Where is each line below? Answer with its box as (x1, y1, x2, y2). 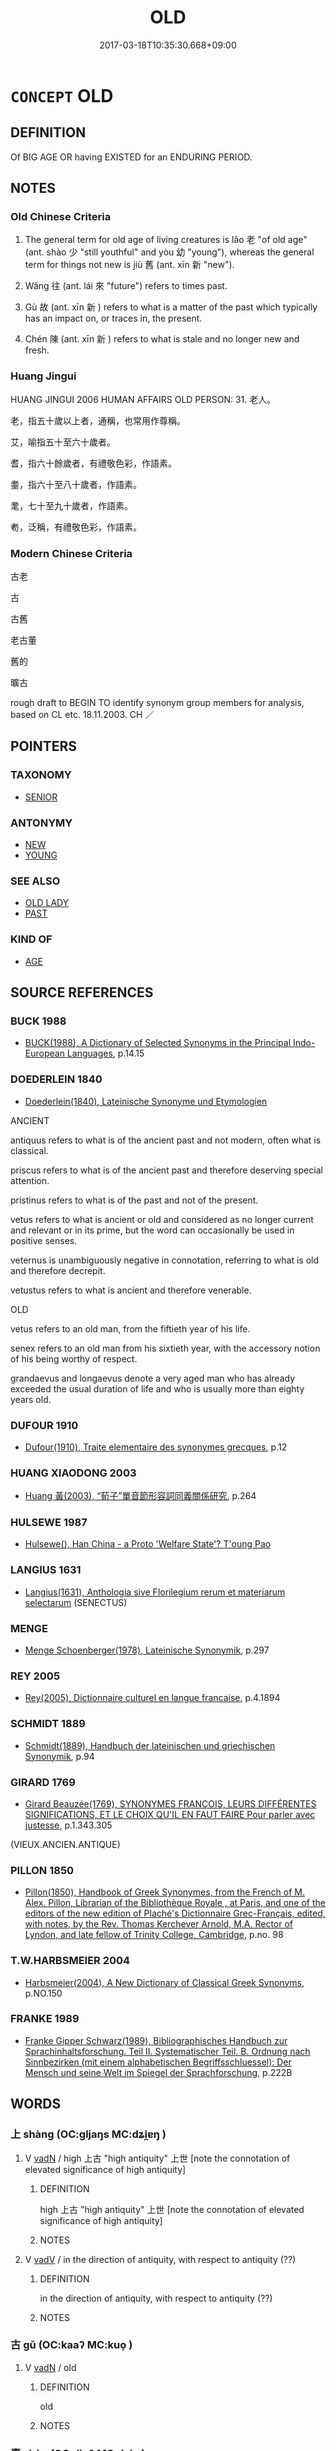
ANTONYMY (10, 816, 73, 830)
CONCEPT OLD (10, 84, 114, 107)
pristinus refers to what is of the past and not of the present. (10, 1194, 259, 1206)
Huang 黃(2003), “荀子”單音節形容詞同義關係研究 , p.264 (24, 1490, 257, 1502)
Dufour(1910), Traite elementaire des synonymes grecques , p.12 (24, 1441, 288, 1453)
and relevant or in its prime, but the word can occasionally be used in (10, 1224, 295, 1236)
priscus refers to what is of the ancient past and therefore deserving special (10, 1164, 323, 1176)
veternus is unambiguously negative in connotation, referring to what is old (10, 1254, 320, 1266)
